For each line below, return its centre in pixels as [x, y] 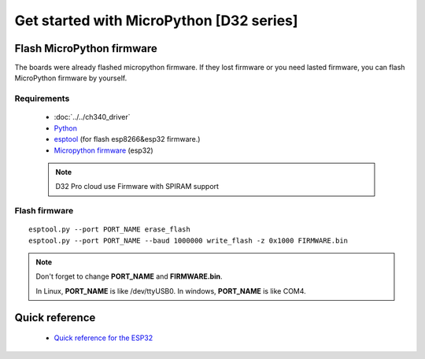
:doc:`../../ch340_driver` [92, 117]
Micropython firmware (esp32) [103, 150]
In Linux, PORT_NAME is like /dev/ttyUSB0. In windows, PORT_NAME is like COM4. [171, 291]
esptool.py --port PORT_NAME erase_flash [109, 229]
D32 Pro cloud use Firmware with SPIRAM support [137, 187]
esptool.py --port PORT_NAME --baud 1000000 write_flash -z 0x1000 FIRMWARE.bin [188, 241]
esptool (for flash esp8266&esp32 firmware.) [127, 139]
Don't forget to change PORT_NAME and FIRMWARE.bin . [129, 276]
